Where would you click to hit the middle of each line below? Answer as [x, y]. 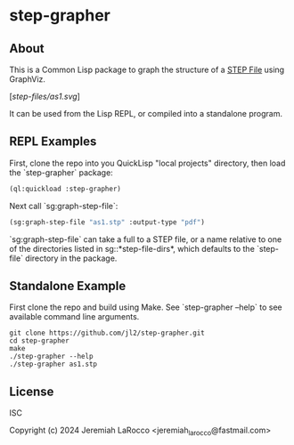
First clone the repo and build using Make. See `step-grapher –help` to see [146, 307]
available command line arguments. [74, 317]
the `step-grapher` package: [61, 172]
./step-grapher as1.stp [53, 364]
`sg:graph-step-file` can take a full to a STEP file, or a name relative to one [146, 239]
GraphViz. [28, 79]
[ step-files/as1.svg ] [45, 96]
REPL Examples [53, 142]
